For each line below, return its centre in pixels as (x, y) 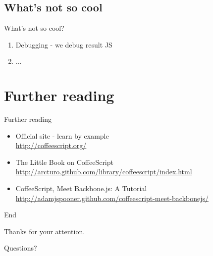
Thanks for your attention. (45, 231)
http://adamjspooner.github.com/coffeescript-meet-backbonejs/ (112, 198)
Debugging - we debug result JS (64, 44)
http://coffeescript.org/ (51, 145)
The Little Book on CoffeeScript (64, 162)
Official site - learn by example (62, 135)
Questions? (21, 248)
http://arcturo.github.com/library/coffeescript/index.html (104, 172)
